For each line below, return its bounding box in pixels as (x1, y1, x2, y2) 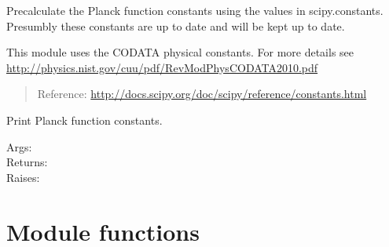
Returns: (6, 154, 48, 170)
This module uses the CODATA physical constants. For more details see (6, 44, 354, 60)
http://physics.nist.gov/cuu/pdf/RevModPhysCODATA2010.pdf (6, 59, 318, 75)
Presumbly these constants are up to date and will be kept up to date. (6, 17, 345, 34)
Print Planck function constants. (6, 111, 163, 128)
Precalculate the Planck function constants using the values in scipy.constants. (6, 2, 383, 18)
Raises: (6, 169, 40, 185)
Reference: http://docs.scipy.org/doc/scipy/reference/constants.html (37, 85, 367, 102)
